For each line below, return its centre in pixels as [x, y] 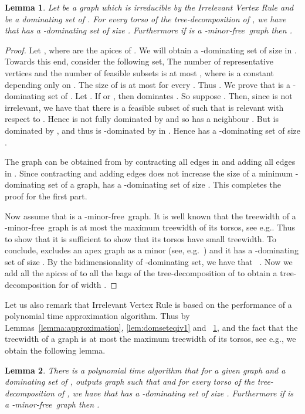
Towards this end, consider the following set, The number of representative [139, 61]
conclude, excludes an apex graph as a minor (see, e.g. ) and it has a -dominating [152, 250]
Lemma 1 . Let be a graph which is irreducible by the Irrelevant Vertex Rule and [149, 7]
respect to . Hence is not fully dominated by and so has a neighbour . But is [142, 119]
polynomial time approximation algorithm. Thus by [97, 316]
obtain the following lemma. [55, 350]
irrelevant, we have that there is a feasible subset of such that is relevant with [144, 107]
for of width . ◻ [88, 285]
